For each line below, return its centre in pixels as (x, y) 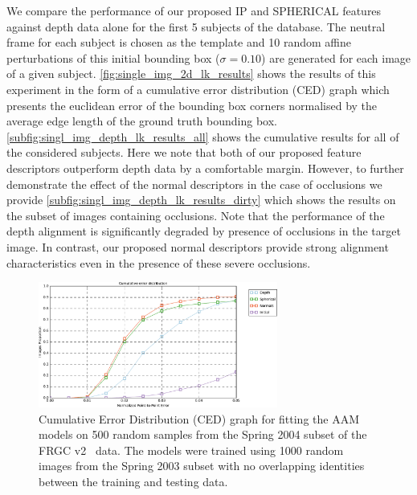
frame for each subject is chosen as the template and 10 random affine (179, 42)
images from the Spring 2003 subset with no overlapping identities (202, 466)
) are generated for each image (336, 57)
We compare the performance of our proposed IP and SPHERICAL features (194, 10)
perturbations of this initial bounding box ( (113, 57)
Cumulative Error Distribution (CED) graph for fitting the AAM (199, 418)
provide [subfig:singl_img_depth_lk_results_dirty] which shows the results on (201, 200)
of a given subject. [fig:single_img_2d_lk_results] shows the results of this (191, 74)
